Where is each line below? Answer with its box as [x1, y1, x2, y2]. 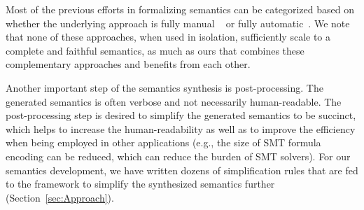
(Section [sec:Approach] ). [6, 190, 114, 204]
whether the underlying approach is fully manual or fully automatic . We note [6, 15, 350, 30]
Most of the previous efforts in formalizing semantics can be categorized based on [6, 2, 354, 16]
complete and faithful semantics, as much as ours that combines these [6, 43, 304, 57]
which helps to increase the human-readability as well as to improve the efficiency [6, 121, 356, 136]
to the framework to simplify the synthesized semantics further [6, 176, 275, 191]
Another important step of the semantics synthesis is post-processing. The [6, 80, 323, 94]
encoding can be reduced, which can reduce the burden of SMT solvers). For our [6, 148, 351, 163]
